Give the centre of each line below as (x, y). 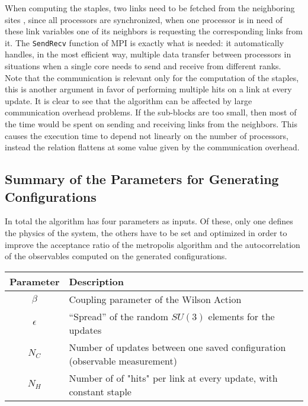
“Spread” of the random (119, 316)
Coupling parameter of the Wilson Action (155, 299)
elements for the (241, 316)
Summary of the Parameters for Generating (142, 179)
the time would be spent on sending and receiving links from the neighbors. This (151, 124)
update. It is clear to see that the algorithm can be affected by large (129, 100)
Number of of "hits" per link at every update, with (173, 378)
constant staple (100, 391)
